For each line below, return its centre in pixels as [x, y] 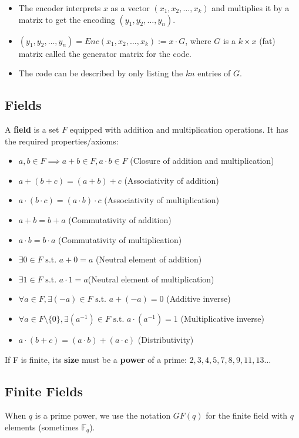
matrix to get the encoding [67, 19]
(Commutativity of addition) [120, 219]
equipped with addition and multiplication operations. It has [179, 129]
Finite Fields [44, 391]
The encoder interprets [60, 8]
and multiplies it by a [251, 8]
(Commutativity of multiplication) [120, 239]
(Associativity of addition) [172, 180]
